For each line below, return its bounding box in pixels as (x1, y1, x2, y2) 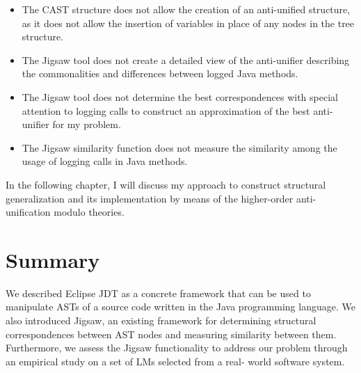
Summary (6, 245, 100, 273)
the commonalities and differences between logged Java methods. (22, 66, 298, 81)
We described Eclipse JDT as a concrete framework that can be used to (6, 285, 311, 300)
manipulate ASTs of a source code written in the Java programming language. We (6, 299, 355, 314)
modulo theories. (54, 205, 125, 219)
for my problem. (52, 117, 121, 132)
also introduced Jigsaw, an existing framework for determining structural (6, 313, 316, 328)
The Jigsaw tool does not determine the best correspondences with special (22, 89, 338, 104)
